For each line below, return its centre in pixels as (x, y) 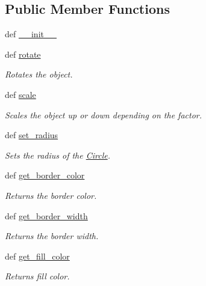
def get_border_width (46, 215)
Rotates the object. (39, 74)
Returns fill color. (37, 276)
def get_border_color (45, 175)
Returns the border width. (52, 236)
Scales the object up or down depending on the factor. (104, 114)
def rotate (23, 54)
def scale (20, 94)
